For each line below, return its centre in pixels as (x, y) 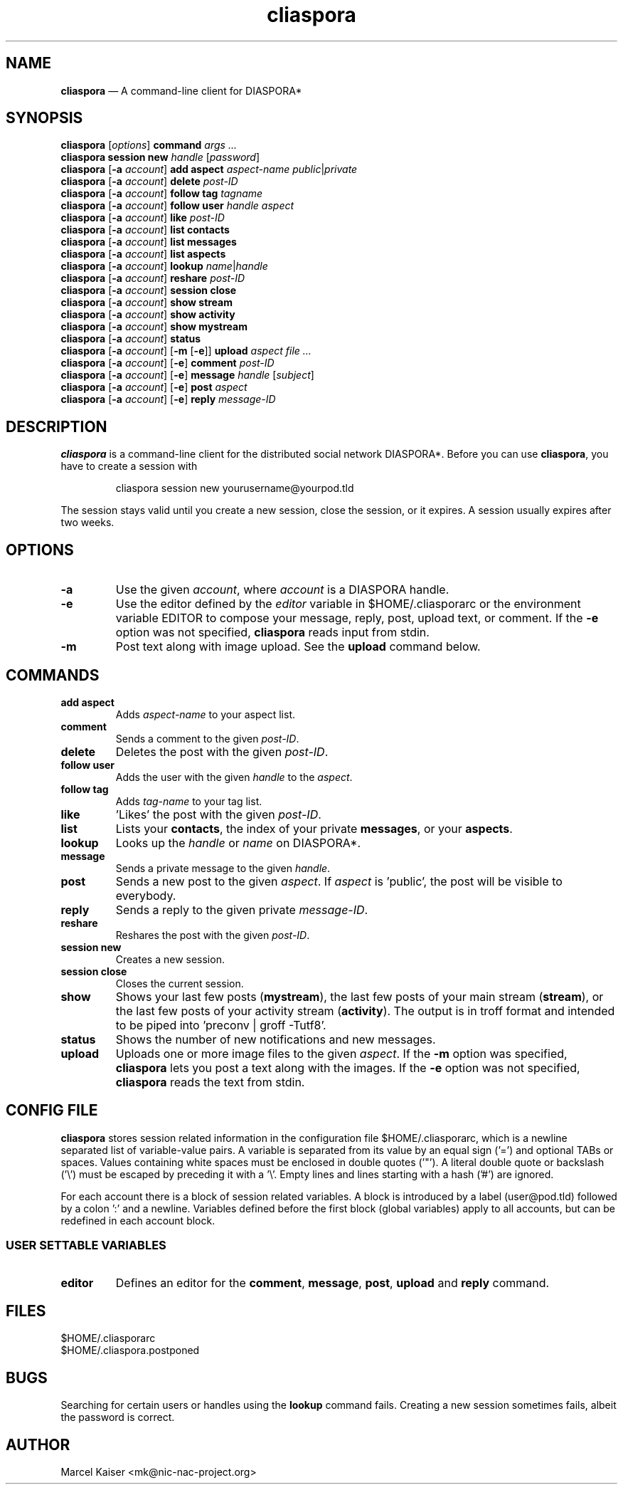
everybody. (146, 895)
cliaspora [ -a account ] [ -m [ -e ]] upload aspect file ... (186, 351)
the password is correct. (118, 1417)
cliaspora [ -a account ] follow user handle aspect (177, 206)
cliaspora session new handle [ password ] (160, 157)
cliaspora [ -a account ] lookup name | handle (164, 266)
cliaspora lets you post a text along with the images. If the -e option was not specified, (348, 1067)
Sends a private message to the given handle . (223, 868)
